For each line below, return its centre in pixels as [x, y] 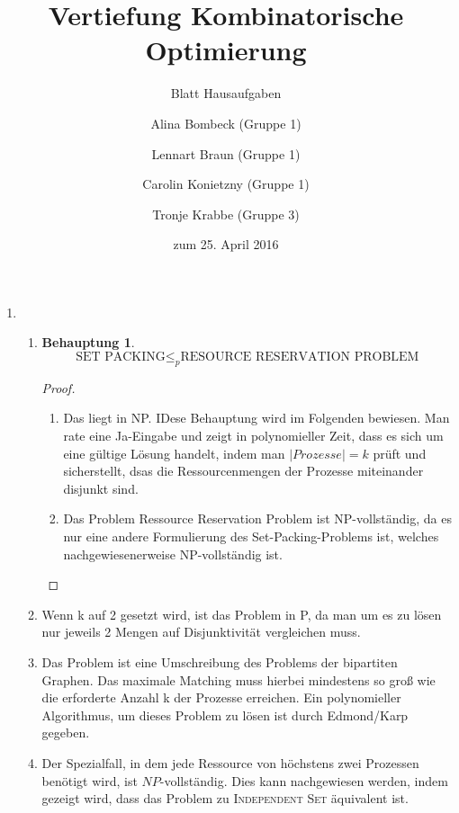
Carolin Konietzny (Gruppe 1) [226, 184]
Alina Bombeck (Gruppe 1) [226, 123]
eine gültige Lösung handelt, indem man [174, 453]
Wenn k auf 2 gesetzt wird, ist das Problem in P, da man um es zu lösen [242, 614]
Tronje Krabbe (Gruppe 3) [226, 214]
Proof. [58, 387]
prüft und [400, 453]
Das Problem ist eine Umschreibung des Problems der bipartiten [220, 661]
